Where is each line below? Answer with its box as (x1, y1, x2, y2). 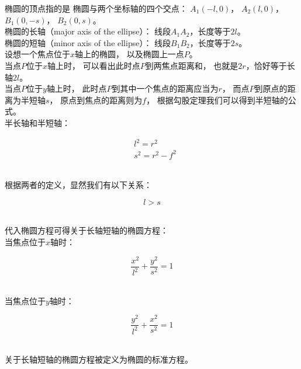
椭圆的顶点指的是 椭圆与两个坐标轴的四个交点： (5, 2, 188, 14)
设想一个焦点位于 (5, 48, 70, 60)
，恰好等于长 (245, 59, 295, 71)
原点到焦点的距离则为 (60, 93, 143, 106)
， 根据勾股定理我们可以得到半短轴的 (146, 93, 288, 106)
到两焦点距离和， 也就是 (145, 59, 238, 71)
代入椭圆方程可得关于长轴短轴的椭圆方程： (5, 224, 168, 236)
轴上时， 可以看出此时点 (47, 59, 140, 71)
